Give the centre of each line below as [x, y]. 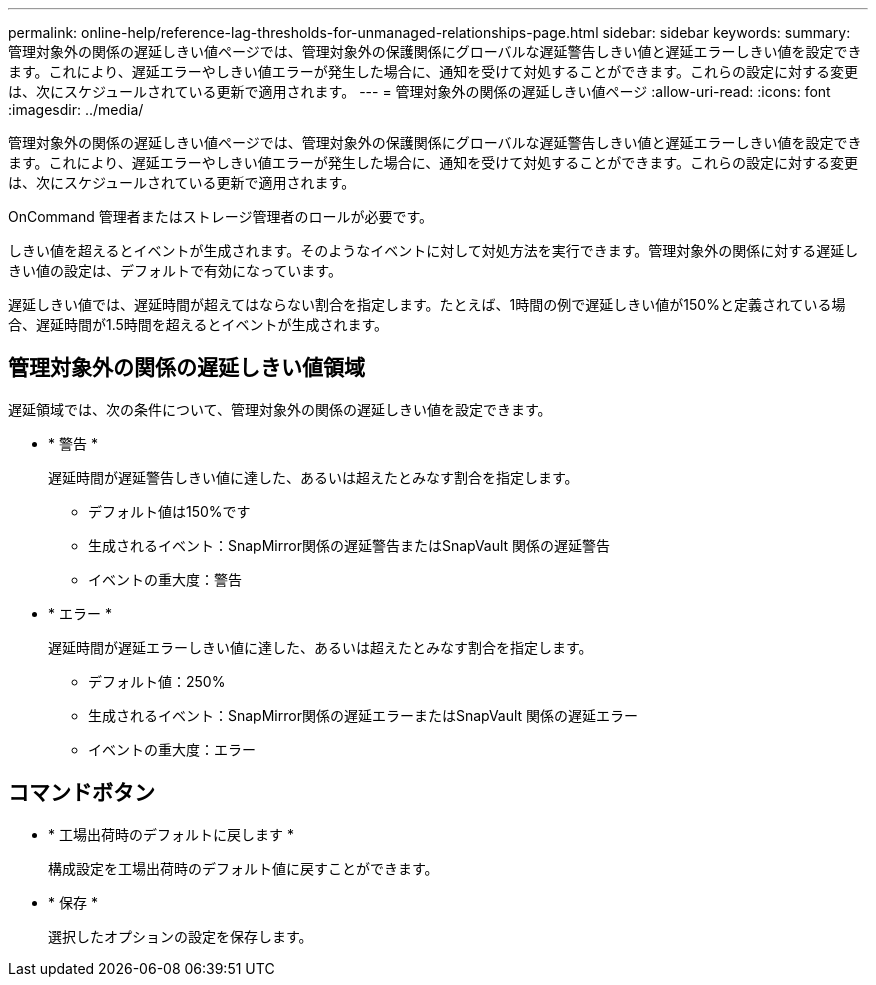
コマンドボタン [81, 793]
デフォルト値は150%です [169, 511]
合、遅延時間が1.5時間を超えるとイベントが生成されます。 [198, 324]
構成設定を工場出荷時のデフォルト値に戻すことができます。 [243, 868]
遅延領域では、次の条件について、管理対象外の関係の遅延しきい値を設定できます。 [280, 409]
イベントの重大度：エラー [172, 749]
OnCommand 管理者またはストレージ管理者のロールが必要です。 [221, 216]
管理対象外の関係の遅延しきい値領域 [186, 368]
